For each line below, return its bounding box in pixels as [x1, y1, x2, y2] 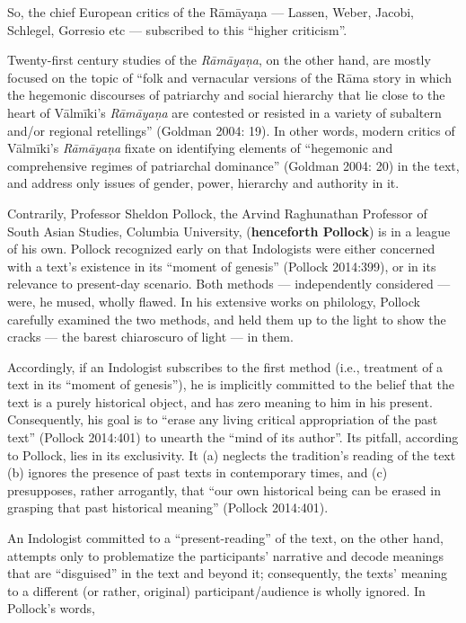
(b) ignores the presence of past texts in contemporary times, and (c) [7, 463, 388, 482]
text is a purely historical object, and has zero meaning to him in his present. [7, 392, 433, 411]
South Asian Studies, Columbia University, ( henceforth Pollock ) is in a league [7, 221, 451, 240]
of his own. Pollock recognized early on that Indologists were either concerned [7, 239, 435, 258]
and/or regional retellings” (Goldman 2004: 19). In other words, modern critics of [7, 120, 455, 139]
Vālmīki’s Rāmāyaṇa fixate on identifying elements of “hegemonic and [7, 138, 393, 157]
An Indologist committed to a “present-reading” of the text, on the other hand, [7, 529, 444, 547]
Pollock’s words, [7, 599, 95, 618]
